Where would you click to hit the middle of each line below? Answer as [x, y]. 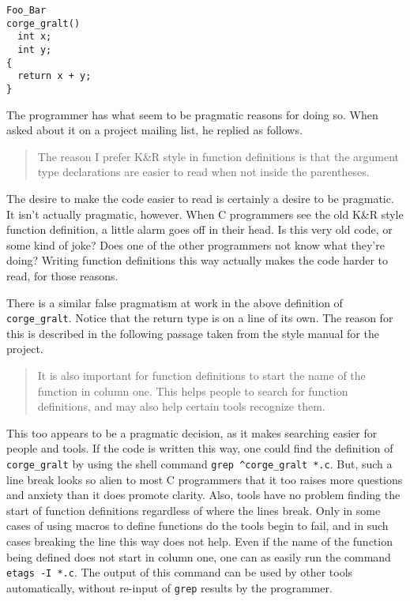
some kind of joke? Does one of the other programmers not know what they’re [196, 244]
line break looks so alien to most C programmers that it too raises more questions [205, 479]
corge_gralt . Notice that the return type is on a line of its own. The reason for [200, 318]
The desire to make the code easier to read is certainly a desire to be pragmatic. [200, 198]
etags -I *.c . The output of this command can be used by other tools [180, 572]
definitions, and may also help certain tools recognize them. [181, 406]
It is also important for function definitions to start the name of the [201, 375]
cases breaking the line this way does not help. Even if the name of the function [199, 541]
